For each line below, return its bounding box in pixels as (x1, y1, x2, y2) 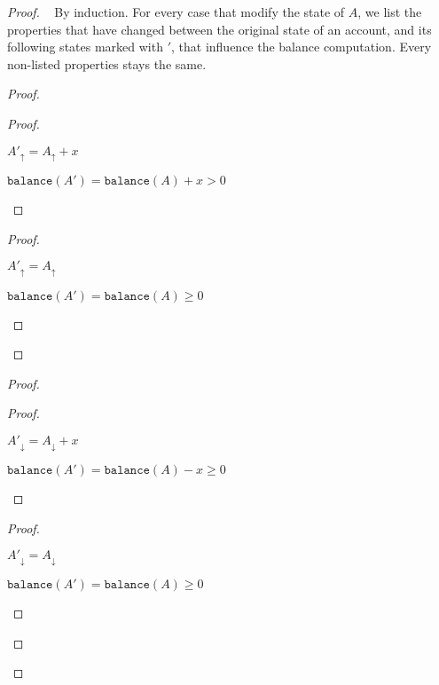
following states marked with (7, 37, 163, 56)
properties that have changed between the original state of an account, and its (7, 20, 432, 38)
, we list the (357, 3, 422, 20)
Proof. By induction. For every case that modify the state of (7, 3, 345, 20)
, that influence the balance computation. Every (171, 37, 432, 56)
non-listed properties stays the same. (7, 54, 207, 73)
